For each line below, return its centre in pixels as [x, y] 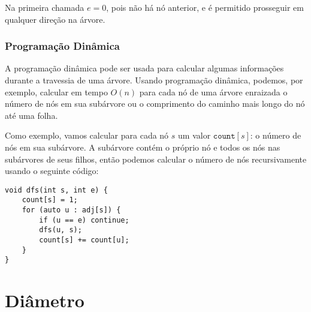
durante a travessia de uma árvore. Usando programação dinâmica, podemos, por [154, 80]
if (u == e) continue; [84, 220]
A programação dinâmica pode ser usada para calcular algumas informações [144, 68]
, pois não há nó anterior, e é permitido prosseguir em [205, 7]
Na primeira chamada [45, 7]
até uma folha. [31, 115]
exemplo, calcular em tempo [56, 91]
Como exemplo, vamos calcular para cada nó [87, 135]
